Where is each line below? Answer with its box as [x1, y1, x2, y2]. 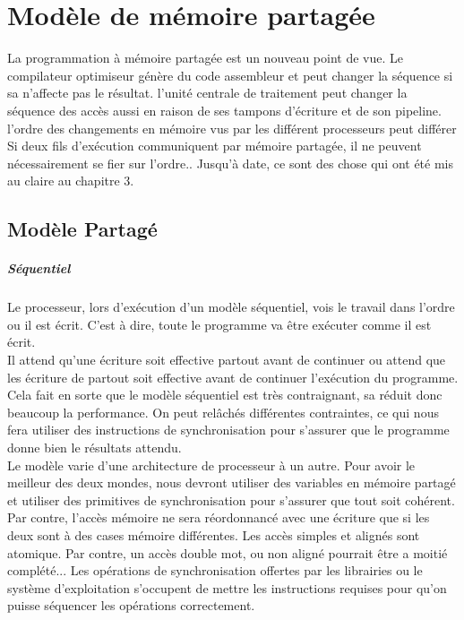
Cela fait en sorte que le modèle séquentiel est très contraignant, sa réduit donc [7, 385, 443, 404]
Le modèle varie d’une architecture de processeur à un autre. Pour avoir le [7, 455, 416, 474]
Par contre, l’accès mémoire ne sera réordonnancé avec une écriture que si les [7, 508, 430, 527]
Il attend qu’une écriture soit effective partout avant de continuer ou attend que [7, 350, 446, 368]
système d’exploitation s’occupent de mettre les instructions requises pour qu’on [7, 578, 447, 597]
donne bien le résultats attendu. [7, 437, 182, 456]
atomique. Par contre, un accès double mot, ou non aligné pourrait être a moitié [7, 543, 448, 562]
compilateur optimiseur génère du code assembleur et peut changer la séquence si [7, 65, 453, 84]
